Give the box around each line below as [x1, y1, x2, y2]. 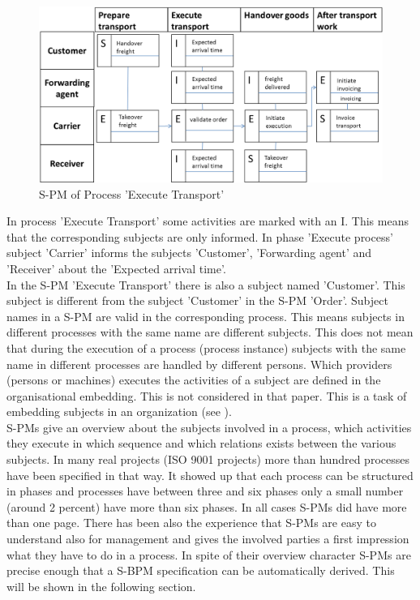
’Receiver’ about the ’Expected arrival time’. [6, 259, 226, 276]
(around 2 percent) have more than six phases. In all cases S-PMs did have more [6, 498, 407, 515]
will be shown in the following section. [6, 577, 196, 594]
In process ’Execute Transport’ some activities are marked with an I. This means [6, 212, 409, 229]
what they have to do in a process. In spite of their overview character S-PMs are [6, 546, 411, 563]
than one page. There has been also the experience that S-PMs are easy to [6, 514, 376, 531]
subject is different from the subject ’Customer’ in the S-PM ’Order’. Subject [6, 292, 388, 309]
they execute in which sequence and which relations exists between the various [6, 435, 396, 452]
